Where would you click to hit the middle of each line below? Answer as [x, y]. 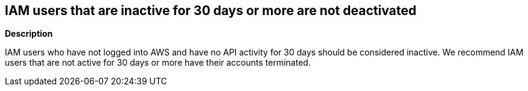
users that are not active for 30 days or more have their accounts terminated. [158, 63]
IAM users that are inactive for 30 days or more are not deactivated [211, 11]
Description [29, 34]
